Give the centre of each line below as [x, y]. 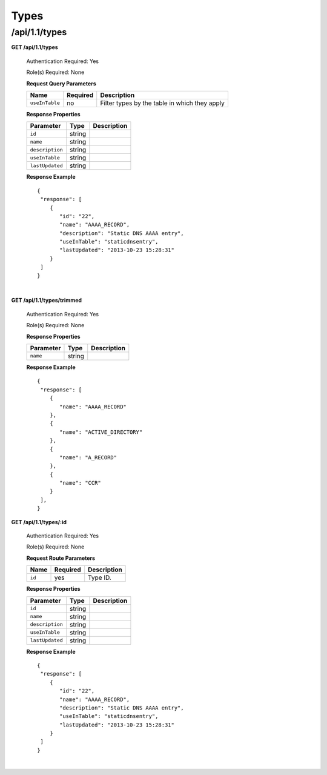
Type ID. [100, 577]
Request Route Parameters [61, 558]
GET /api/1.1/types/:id [39, 522]
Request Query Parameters [61, 83]
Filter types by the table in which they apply [163, 103]
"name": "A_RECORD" [88, 457]
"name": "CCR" [80, 483]
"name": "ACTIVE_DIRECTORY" [101, 432]
